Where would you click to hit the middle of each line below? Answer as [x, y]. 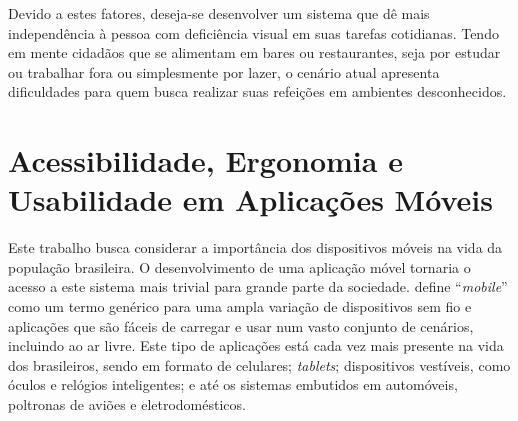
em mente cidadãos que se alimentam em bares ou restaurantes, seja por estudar [254, 52]
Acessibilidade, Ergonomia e [205, 160]
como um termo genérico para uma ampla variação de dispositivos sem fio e [240, 306]
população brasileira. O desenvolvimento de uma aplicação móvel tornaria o [239, 266]
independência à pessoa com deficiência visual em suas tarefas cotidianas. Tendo [253, 32]
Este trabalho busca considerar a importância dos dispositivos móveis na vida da [255, 247]
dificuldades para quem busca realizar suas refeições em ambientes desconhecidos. [257, 91]
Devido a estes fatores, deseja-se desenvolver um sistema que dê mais [219, 13]
